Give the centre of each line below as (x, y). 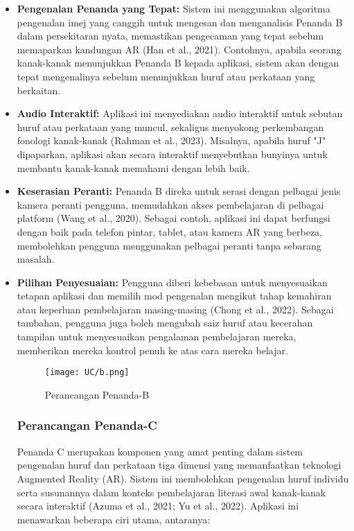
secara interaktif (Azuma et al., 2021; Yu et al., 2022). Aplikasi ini (158, 506)
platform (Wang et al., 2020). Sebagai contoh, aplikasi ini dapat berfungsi (174, 218)
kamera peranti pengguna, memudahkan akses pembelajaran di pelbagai (170, 204)
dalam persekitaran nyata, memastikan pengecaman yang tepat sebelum (170, 36)
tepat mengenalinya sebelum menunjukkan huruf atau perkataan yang (166, 76)
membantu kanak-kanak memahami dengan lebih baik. (133, 167)
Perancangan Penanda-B (97, 394)
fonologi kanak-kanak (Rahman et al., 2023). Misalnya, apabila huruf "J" (171, 140)
